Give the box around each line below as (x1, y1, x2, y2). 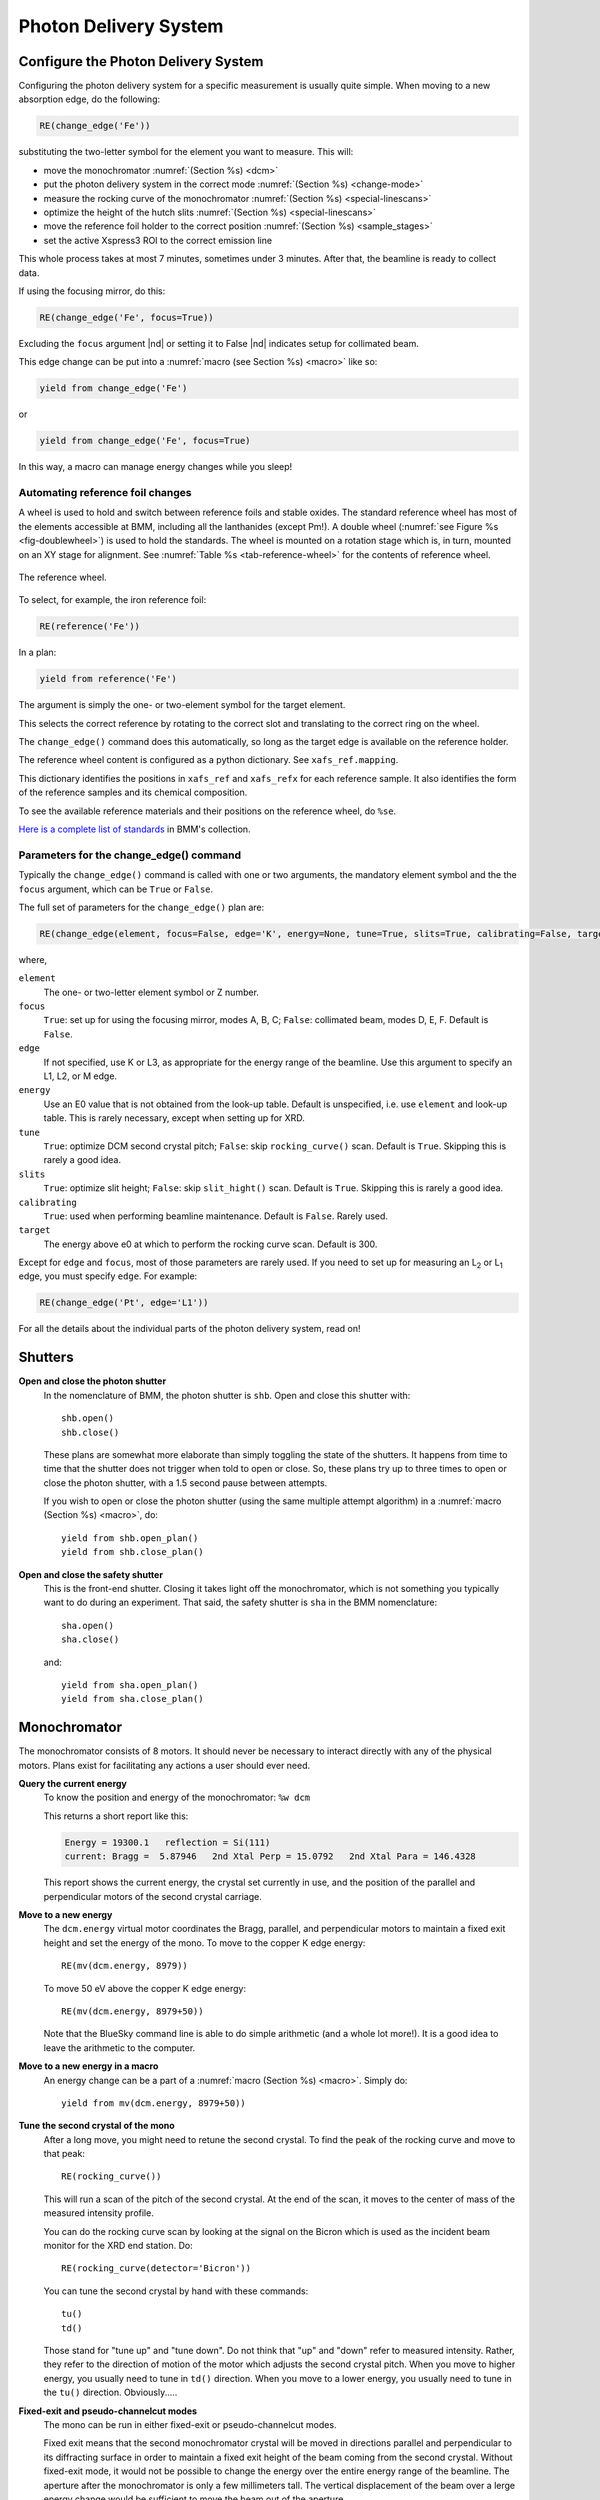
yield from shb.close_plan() (61, 1546, 204, 1558)
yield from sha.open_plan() (61, 1680, 199, 1690)
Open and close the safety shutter (18, 1568, 164, 1580)
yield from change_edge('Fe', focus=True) (39, 435, 251, 447)
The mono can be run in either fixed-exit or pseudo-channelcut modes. (43, 2418, 337, 2430)
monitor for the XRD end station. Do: (43, 2240, 194, 2252)
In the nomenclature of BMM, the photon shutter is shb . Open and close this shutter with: (43, 1389, 411, 1401)
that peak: (43, 2148, 85, 2160)
